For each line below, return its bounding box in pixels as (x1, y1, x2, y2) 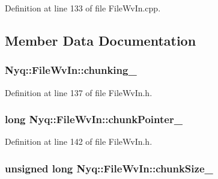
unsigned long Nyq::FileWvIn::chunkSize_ (5, 160, 213, 175)
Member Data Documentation (5, 31, 196, 49)
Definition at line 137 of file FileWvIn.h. (5, 86, 153, 99)
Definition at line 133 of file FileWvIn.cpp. (5, 2, 161, 14)
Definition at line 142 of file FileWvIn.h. (5, 135, 153, 148)
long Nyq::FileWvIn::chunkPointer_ (5, 112, 183, 127)
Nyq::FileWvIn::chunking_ (5, 62, 137, 77)
